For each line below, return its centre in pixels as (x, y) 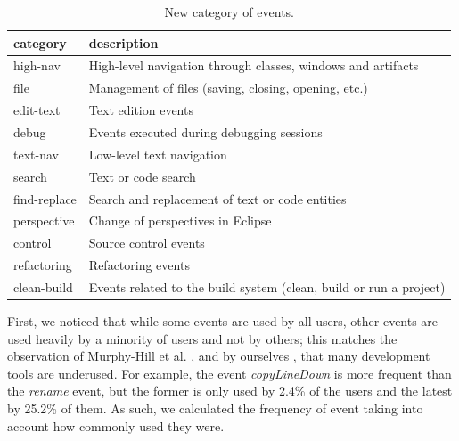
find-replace (45, 198)
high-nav (37, 65)
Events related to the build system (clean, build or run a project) (267, 286)
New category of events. (229, 12)
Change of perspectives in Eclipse (180, 220)
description (123, 42)
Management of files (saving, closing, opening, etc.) (228, 88)
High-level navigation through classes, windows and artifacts (254, 65)
